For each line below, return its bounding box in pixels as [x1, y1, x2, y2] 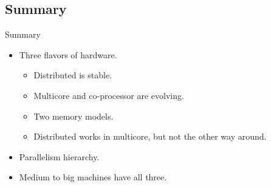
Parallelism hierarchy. [19, 150, 100, 163]
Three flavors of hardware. [19, 48, 117, 61]
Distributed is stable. [33, 69, 112, 81]
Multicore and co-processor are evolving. [33, 89, 184, 101]
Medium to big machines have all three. [19, 171, 167, 183]
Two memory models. [33, 109, 114, 122]
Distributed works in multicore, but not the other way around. [33, 130, 267, 143]
